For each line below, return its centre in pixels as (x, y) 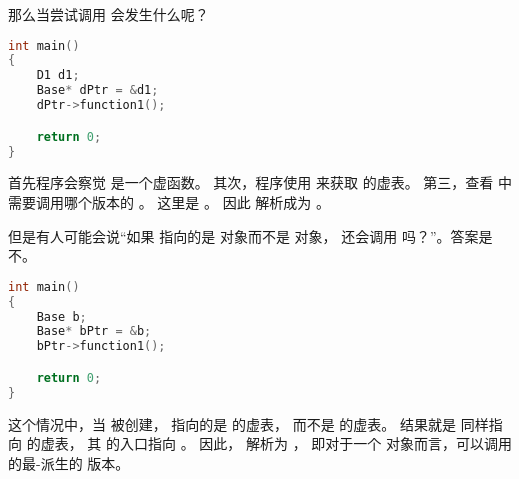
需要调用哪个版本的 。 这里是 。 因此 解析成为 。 (169, 201)
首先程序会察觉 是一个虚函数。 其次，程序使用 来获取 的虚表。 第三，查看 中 (260, 182)
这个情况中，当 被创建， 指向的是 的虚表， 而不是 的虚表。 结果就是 (232, 423)
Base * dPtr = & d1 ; (97, 90)
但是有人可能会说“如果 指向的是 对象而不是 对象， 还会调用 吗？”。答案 (243, 235)
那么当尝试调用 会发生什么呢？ (108, 14)
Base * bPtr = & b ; (94, 331)
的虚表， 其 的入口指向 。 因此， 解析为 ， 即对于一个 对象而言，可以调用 (269, 443)
